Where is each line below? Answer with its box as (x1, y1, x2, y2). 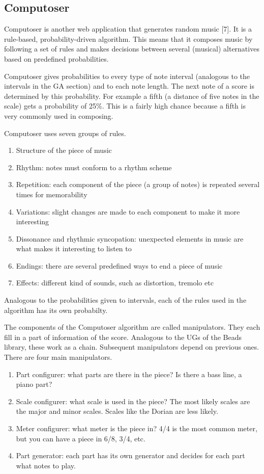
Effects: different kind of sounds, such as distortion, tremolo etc (16, 277, 214, 288)
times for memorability (16, 189, 87, 199)
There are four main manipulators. (4, 352, 112, 362)
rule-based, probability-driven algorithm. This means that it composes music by (4, 33, 253, 44)
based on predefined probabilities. (4, 53, 109, 64)
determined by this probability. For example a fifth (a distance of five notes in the (4, 90, 259, 101)
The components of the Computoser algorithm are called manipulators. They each (4, 322, 260, 332)
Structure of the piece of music (16, 145, 112, 155)
